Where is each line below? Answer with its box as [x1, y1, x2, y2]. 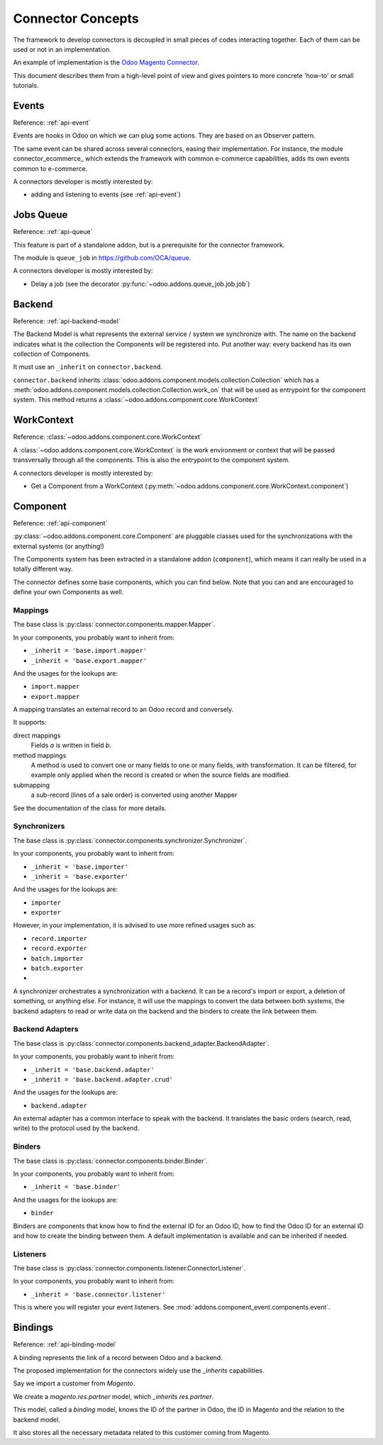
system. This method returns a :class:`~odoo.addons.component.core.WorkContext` [13, 396, 260, 404]
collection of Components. [13, 350, 91, 358]
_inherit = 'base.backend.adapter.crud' [30, 1075, 174, 1083]
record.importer [30, 934, 88, 942]
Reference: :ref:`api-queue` [13, 228, 93, 236]
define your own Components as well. [13, 588, 124, 596]
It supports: [13, 718, 48, 727]
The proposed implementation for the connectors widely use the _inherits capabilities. [13, 1366, 265, 1375]
